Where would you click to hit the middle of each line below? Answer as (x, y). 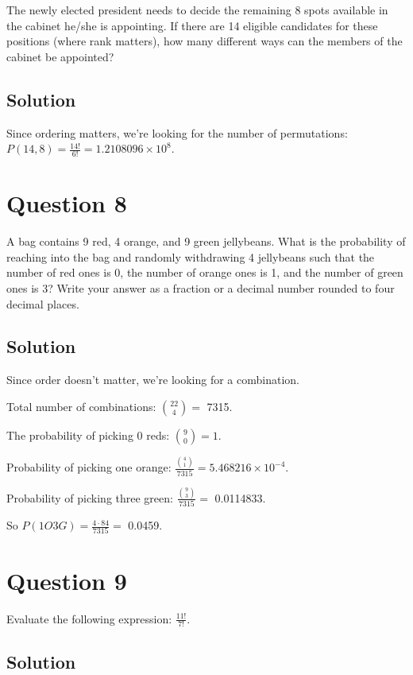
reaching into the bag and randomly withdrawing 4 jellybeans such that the (191, 256)
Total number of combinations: (81, 406)
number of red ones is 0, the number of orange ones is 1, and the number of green (205, 272)
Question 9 (67, 580)
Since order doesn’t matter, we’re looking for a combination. (153, 380)
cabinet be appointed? (60, 56)
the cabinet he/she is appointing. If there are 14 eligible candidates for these (192, 25)
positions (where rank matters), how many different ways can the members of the (205, 41)
